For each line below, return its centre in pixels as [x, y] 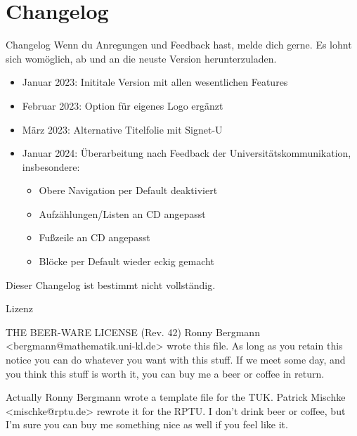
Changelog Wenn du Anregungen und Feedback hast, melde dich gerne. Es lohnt [179, 45]
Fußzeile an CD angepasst [95, 237]
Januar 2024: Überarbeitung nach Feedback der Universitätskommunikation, [187, 153]
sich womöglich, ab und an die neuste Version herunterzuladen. [141, 58]
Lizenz [20, 308]
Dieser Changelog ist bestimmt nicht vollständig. [111, 284]
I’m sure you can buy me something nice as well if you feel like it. [147, 424]
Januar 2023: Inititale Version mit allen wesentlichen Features [155, 82]
